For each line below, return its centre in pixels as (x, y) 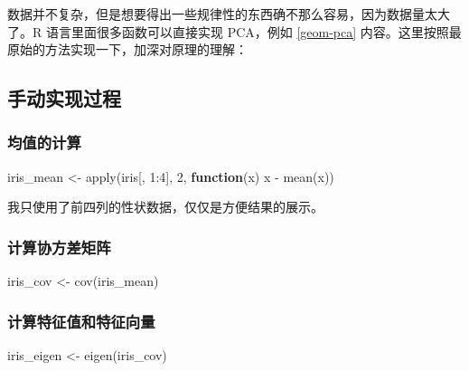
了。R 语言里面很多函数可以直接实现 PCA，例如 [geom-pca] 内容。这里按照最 (234, 31)
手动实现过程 (64, 98)
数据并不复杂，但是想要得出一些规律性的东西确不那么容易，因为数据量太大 (229, 14)
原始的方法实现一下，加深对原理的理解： (127, 49)
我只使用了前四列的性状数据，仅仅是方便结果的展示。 (165, 207)
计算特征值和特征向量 (81, 321)
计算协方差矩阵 (59, 247)
